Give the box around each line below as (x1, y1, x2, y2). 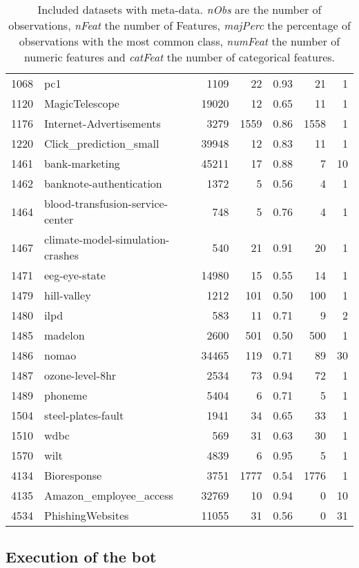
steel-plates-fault (44, 407, 124, 423)
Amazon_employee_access (44, 487, 173, 503)
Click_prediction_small (44, 135, 159, 151)
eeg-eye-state (44, 267, 106, 283)
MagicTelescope (44, 95, 119, 111)
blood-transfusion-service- (44, 195, 168, 211)
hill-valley (44, 287, 91, 303)
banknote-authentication (44, 175, 162, 191)
